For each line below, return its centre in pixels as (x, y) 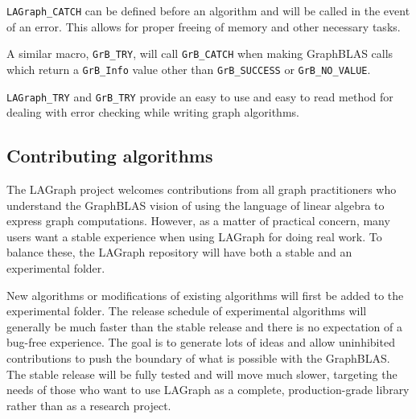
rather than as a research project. (89, 405)
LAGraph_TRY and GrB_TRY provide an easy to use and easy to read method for (200, 96)
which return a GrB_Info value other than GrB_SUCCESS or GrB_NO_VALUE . (189, 69)
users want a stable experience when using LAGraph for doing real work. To (194, 236)
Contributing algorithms (110, 156)
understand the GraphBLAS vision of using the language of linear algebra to (196, 205)
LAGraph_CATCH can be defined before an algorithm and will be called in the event (208, 10)
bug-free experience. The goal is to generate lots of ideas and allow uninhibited (201, 342)
